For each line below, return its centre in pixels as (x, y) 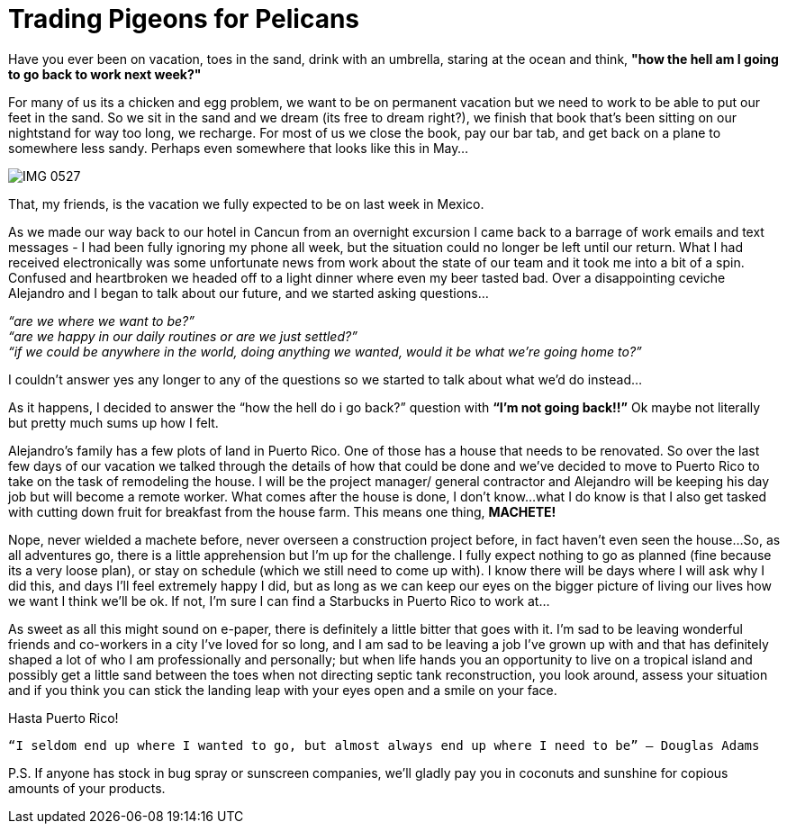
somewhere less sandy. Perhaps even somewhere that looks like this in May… (239, 148)
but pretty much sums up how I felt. (113, 422)
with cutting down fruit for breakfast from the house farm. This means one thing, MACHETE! (282, 511)
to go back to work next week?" (105, 74)
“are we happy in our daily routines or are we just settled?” (183, 336)
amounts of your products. (87, 788)
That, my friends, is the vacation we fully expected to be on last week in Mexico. (246, 203)
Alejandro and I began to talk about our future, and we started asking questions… (249, 293)
